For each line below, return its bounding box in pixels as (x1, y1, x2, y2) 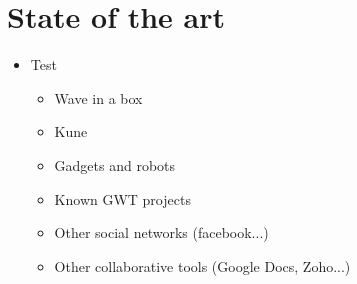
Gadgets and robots (54, 154, 176, 175)
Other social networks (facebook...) (54, 222, 269, 243)
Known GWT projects (54, 188, 191, 209)
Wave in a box (54, 87, 143, 108)
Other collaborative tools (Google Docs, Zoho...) (54, 255, 351, 276)
